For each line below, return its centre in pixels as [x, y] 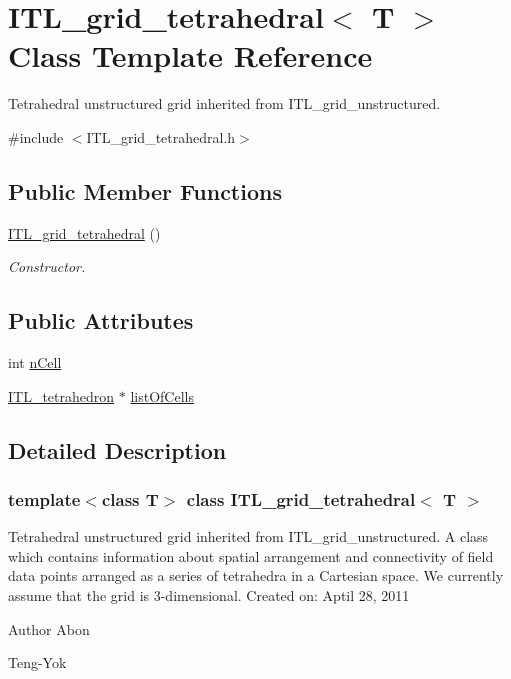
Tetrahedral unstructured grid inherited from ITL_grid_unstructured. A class [248, 536]
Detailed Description [117, 449]
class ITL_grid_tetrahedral [301, 498]
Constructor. [47, 266]
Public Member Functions [145, 190]
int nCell [35, 362]
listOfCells [162, 395]
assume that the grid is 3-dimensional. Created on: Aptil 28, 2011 [209, 595]
